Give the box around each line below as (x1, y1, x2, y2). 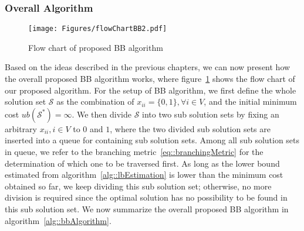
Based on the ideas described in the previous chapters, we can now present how (5, 61, 291, 73)
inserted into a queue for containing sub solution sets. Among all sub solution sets (5, 134, 300, 146)
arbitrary (5, 122, 37, 135)
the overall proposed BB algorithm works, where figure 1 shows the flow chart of (5, 73, 295, 85)
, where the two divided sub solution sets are (110, 122, 271, 135)
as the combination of (56, 95, 134, 108)
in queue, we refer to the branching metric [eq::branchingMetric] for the (5, 146, 264, 158)
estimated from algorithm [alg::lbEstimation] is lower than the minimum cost (5, 168, 283, 181)
